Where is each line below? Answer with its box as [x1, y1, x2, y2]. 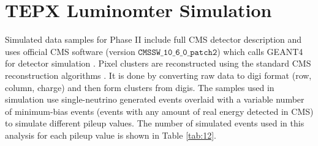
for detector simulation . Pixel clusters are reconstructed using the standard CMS [5, 57, 311, 70]
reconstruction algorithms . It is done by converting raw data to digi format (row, [5, 68, 312, 81]
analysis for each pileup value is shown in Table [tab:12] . [5, 128, 216, 141]
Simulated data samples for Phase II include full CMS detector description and [5, 33, 302, 46]
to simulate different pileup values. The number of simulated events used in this [5, 117, 305, 130]
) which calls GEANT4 [217, 45, 303, 57]
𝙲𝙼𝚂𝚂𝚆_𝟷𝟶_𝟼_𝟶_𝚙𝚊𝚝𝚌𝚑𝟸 [138, 48, 218, 57]
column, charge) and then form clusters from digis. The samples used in [5, 81, 274, 93]
